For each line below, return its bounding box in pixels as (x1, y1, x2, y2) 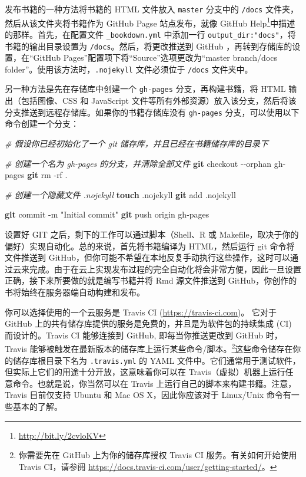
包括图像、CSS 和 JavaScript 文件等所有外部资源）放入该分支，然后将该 (21, 94, 297, 107)
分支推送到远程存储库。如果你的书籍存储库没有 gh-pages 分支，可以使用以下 (5, 106, 300, 118)
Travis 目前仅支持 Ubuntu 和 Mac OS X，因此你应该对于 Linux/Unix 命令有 (5, 389, 291, 401)
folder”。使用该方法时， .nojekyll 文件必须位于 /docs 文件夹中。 (5, 62, 253, 75)
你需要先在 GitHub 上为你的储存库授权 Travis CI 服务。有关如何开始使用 (18, 449, 297, 461)
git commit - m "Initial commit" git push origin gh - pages (5, 208, 209, 221)
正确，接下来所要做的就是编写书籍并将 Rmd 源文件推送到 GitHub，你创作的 (5, 274, 297, 287)
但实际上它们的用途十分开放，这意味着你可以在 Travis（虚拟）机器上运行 (5, 366, 285, 378)
